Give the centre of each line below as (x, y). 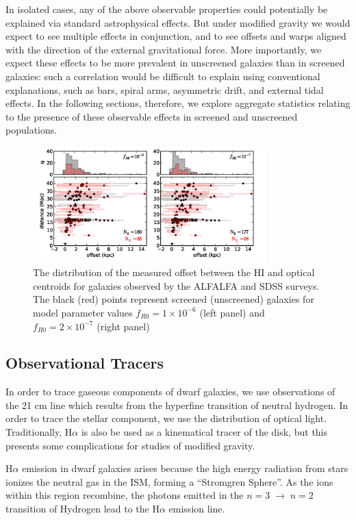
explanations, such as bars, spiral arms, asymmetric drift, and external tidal (165, 89)
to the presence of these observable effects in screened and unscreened (152, 116)
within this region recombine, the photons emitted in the (125, 495)
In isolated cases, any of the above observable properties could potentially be (167, 9)
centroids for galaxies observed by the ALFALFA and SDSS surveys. (176, 285)
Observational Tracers (85, 363)
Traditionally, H (39, 432)
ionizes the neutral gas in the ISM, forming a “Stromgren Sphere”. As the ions (169, 481)
